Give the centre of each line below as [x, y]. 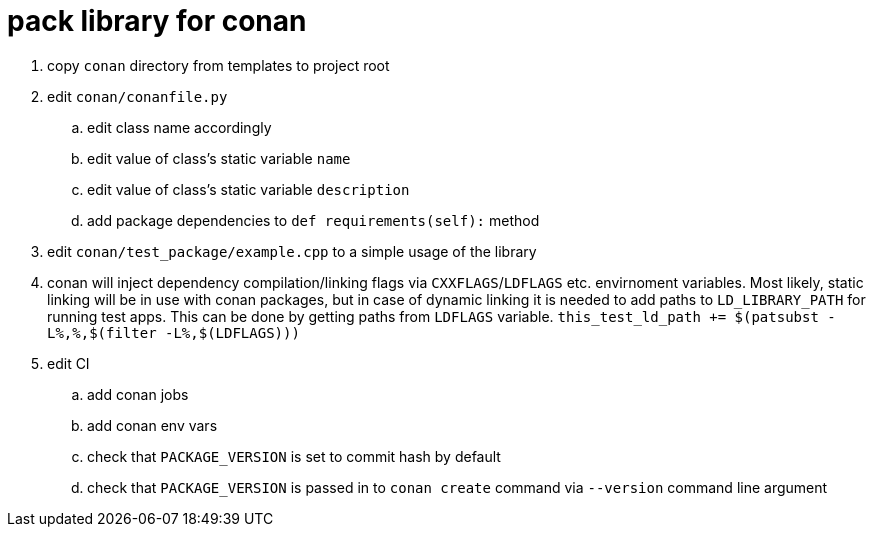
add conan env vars [152, 425]
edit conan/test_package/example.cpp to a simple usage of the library [292, 251]
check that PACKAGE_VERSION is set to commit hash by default [294, 456]
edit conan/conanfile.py [137, 96]
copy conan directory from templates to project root [218, 65]
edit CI [68, 363]
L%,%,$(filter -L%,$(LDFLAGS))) [173, 332]
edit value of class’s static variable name [219, 158]
